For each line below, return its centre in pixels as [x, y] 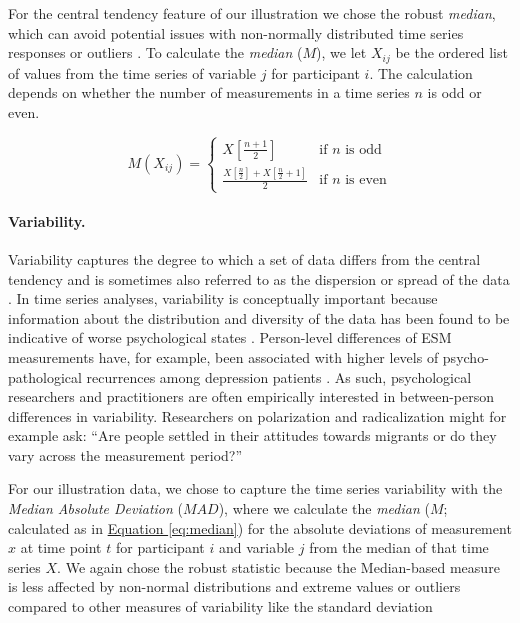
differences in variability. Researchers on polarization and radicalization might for [257, 415]
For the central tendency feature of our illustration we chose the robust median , [252, 13]
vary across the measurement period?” [125, 454]
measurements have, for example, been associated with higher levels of [223, 356]
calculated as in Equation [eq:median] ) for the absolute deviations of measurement [260, 527]
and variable [256, 547]
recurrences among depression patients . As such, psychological [279, 376]
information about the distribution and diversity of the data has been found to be [259, 317]
